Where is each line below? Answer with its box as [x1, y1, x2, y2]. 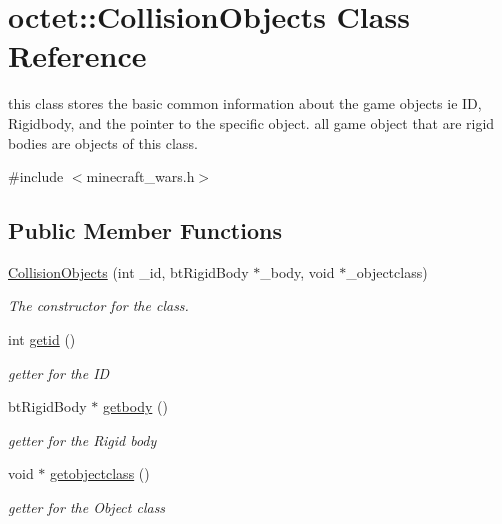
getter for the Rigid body [8, 429, 157, 450]
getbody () [102, 396, 168, 417]
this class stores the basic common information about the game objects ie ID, [8, 93, 482, 114]
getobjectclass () [50, 463, 150, 484]
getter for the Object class [8, 497, 166, 518]
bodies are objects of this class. [8, 132, 198, 153]
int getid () [8, 329, 76, 350]
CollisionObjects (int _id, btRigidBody [8, 261, 249, 282]
